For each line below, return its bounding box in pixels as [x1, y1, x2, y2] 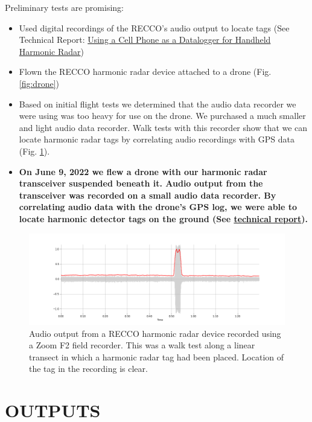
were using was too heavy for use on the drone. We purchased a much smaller [19, 109, 306, 122]
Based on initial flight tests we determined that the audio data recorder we [19, 97, 296, 110]
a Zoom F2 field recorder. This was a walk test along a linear [29, 339, 255, 351]
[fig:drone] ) [19, 77, 59, 89]
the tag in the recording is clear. [29, 362, 148, 375]
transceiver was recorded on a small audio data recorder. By [19, 188, 276, 201]
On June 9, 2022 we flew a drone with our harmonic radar [19, 165, 267, 177]
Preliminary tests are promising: [5, 1, 124, 13]
